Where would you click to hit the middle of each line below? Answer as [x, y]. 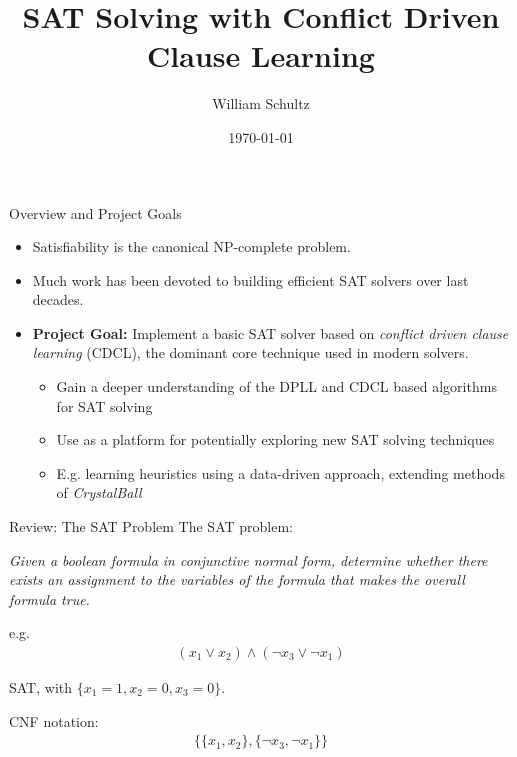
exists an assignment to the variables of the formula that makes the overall [237, 579]
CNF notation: [54, 720]
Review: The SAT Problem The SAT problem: [151, 526]
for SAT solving [104, 405]
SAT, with [41, 687]
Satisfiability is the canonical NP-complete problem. [191, 246]
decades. [58, 299]
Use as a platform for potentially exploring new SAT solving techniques [275, 439]
